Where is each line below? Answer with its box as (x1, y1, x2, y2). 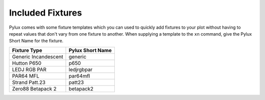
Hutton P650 (12, 60, 42, 66)
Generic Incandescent (12, 53, 63, 60)
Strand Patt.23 (12, 79, 46, 85)
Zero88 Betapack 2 (12, 85, 56, 92)
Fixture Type (12, 47, 43, 54)
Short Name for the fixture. (9, 38, 64, 44)
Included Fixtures (9, 7, 82, 18)
